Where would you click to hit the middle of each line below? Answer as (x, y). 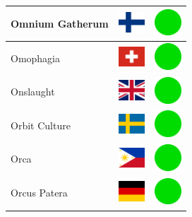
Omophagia (36, 58)
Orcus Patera (39, 193)
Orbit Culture (41, 125)
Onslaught (33, 92)
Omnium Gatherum (60, 23)
